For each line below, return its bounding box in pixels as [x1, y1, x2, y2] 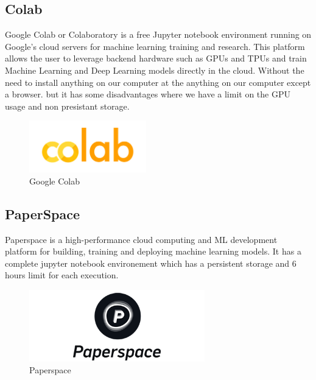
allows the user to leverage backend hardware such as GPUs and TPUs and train [5, 52, 307, 65]
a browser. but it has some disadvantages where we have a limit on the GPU [5, 88, 290, 100]
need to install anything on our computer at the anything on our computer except [5, 76, 311, 88]
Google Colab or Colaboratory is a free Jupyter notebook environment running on [5, 28, 312, 41]
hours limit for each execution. [5, 269, 119, 281]
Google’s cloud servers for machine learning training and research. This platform [5, 40, 305, 52]
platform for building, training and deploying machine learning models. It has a [5, 245, 301, 258]
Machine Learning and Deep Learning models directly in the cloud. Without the [5, 63, 304, 76]
